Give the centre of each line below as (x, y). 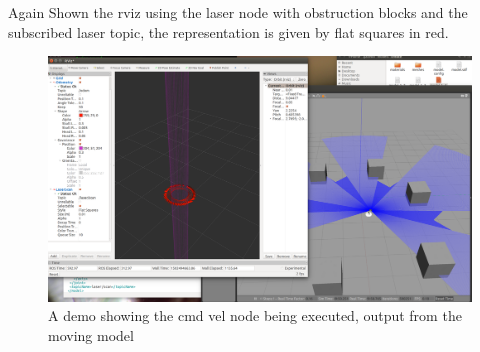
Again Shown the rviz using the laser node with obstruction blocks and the (238, 12)
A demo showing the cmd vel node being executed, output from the (255, 315)
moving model (91, 334)
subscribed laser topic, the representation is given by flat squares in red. (228, 31)
